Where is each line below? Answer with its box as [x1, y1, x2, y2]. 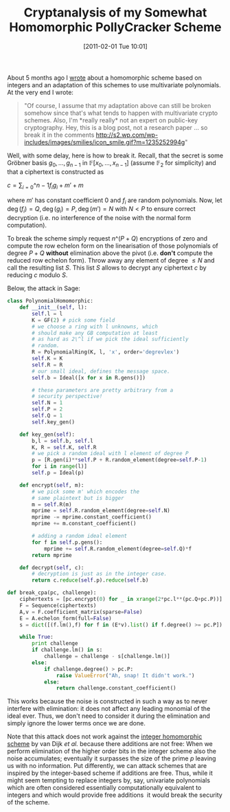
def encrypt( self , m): [19, 481, 84, 489]
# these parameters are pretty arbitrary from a [32, 386, 174, 393]
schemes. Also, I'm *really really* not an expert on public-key [23, 116, 198, 124]
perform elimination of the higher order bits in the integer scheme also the [7, 747, 216, 756]
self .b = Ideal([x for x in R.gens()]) [32, 374, 146, 381]
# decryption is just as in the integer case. [32, 571, 168, 578]
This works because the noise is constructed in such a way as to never [7, 697, 208, 705]
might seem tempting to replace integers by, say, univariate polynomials [7, 776, 211, 784]
